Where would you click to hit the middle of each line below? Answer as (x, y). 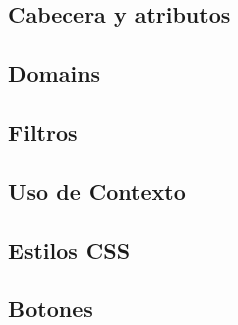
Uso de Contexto (97, 190)
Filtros (43, 131)
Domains (54, 73)
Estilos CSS (69, 249)
